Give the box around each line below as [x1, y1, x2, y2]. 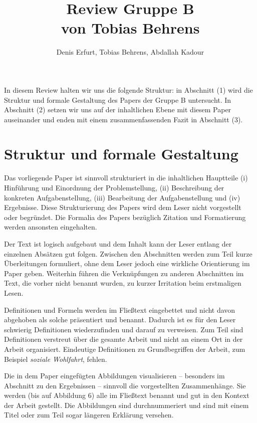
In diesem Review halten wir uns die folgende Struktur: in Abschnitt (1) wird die [4, 84, 253, 95]
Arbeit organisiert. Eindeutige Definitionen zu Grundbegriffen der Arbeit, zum [4, 343, 245, 354]
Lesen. [4, 287, 24, 298]
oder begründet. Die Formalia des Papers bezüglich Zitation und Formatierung [4, 212, 246, 222]
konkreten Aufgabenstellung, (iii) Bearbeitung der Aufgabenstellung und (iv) [4, 192, 240, 202]
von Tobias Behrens [61, 18, 200, 38]
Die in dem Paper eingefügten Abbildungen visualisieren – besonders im [4, 370, 225, 381]
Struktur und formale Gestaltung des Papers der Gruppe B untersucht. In [4, 94, 231, 105]
